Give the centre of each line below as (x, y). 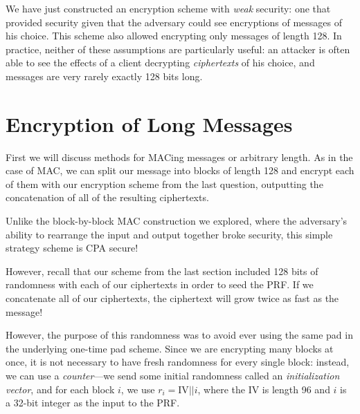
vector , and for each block (60, 389)
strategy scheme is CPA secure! (72, 248)
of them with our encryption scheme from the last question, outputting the (164, 184)
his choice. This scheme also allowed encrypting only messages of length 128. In (174, 36)
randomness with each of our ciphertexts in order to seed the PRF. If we (160, 284)
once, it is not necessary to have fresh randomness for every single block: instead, (178, 362)
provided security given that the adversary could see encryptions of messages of (174, 22)
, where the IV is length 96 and (264, 389)
